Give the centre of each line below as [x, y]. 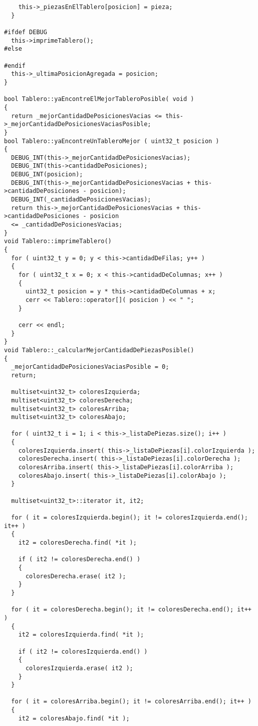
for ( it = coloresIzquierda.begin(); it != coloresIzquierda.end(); [130, 518]
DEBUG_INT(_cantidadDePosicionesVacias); [81, 200]
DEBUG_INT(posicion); [47, 175]
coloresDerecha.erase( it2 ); [76, 576]
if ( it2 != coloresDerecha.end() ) [79, 559]
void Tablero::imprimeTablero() [58, 241]
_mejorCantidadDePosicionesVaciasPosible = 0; [90, 367]
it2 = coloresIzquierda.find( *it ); [81, 635]
